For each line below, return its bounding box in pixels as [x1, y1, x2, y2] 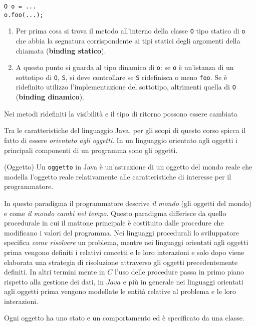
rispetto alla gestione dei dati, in [4, 276, 104, 286]
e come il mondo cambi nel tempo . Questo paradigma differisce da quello [4, 207, 226, 218]
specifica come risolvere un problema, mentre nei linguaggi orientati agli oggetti [4, 237, 248, 247]
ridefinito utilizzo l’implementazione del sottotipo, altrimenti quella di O [16, 81, 236, 92]
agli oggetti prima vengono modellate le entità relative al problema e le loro [4, 286, 236, 296]
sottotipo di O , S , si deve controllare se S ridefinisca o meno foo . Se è [16, 71, 227, 82]
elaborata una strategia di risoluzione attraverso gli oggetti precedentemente [4, 256, 238, 267]
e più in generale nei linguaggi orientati [123, 276, 243, 286]
